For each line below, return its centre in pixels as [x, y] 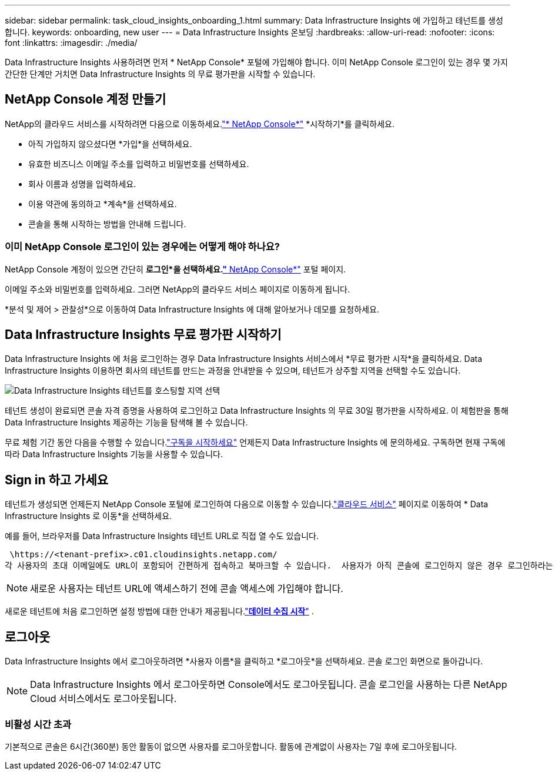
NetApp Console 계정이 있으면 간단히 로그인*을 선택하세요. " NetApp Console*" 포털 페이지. [175, 269]
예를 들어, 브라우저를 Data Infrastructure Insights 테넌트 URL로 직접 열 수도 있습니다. [162, 536]
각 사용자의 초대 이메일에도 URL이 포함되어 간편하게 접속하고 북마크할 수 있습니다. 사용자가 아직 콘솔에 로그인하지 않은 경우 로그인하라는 [279, 566]
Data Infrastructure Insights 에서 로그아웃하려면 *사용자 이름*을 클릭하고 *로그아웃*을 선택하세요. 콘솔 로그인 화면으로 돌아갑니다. [244, 661]
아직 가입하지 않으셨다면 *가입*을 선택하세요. [110, 144]
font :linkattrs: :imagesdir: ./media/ [71, 43]
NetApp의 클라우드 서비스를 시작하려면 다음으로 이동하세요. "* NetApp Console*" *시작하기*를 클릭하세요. [200, 124]
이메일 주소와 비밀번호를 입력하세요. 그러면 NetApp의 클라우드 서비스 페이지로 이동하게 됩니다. [177, 289]
